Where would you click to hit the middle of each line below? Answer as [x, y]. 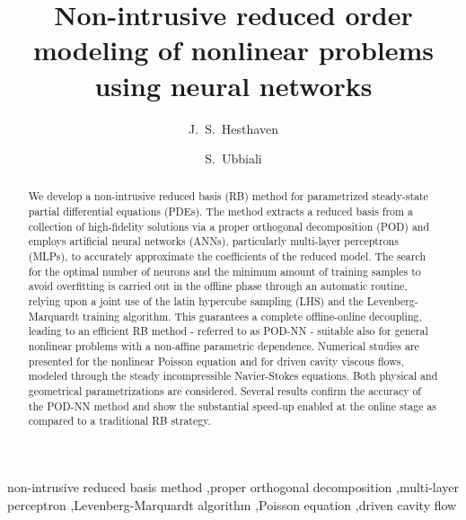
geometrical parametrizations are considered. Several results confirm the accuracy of [224, 391]
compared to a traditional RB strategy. [119, 421]
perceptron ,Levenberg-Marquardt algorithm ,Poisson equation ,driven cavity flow [232, 504]
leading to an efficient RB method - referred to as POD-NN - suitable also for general [228, 331]
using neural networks [233, 85]
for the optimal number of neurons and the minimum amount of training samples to [224, 271]
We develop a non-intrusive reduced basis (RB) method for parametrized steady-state [228, 196]
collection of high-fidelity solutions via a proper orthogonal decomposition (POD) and [229, 226]
